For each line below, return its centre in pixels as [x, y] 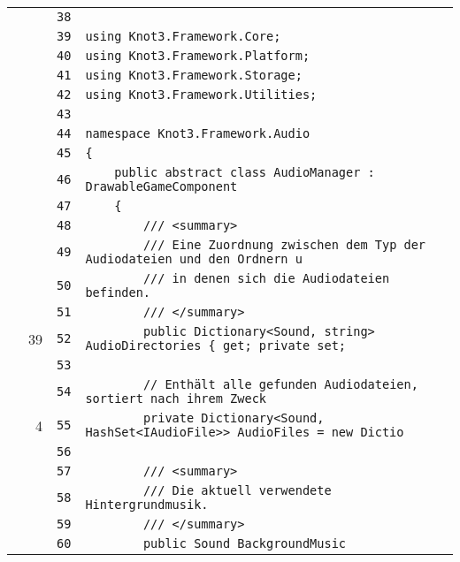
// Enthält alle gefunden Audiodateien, [280, 384]
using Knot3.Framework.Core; [183, 36]
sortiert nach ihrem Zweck [176, 399]
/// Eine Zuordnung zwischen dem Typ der [284, 245]
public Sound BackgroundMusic [245, 543]
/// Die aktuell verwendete [237, 490]
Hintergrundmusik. [147, 505]
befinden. [118, 292]
